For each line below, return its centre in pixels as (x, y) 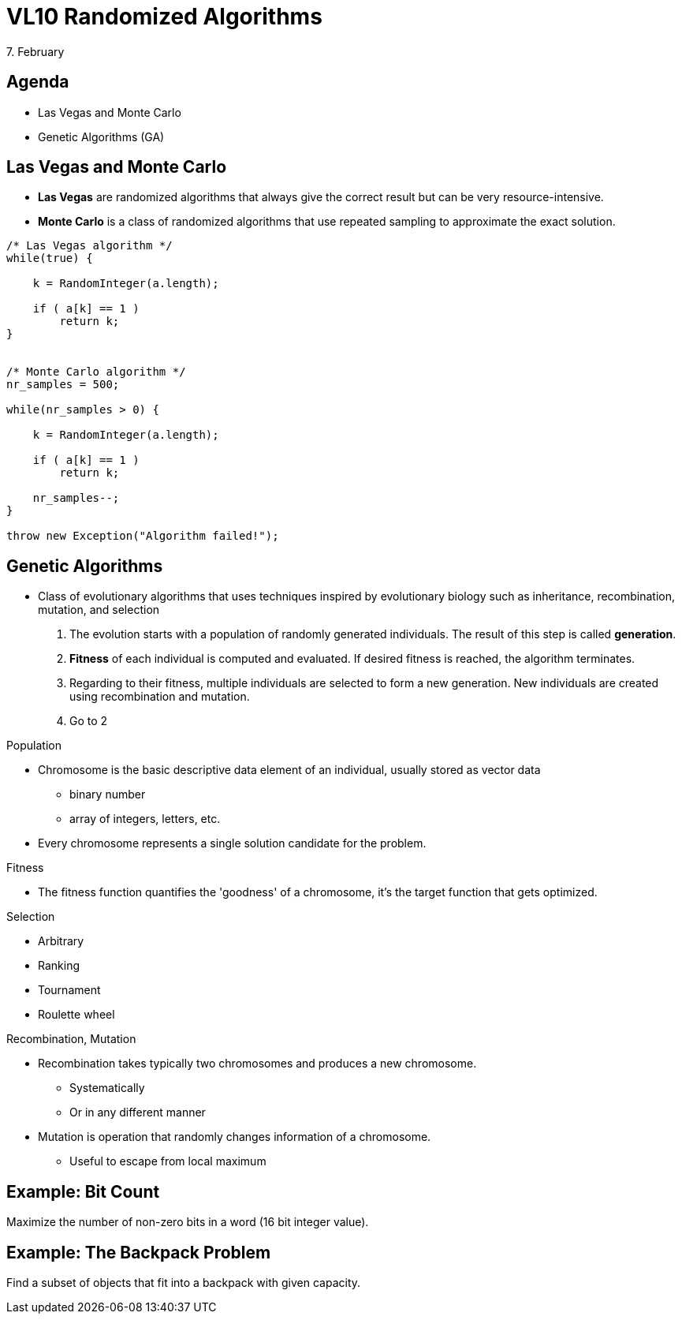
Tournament (69, 990)
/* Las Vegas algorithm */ (89, 246)
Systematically (107, 1088)
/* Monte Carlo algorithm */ (96, 372)
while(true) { (50, 258)
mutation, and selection (99, 610)
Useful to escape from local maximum (168, 1161)
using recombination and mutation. (160, 697)
